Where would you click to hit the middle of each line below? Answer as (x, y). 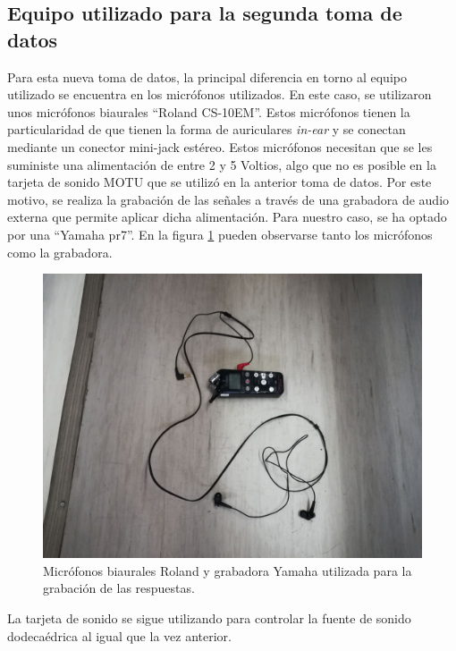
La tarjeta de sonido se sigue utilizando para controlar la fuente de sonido (209, 617)
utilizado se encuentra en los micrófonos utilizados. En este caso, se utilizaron (220, 94)
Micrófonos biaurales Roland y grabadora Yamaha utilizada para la (228, 570)
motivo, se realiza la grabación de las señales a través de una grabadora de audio (228, 199)
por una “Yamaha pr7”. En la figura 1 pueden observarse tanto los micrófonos (220, 234)
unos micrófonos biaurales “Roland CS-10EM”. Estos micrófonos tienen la (209, 111)
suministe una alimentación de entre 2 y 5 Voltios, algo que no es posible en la (222, 164)
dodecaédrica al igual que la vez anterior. (119, 635)
